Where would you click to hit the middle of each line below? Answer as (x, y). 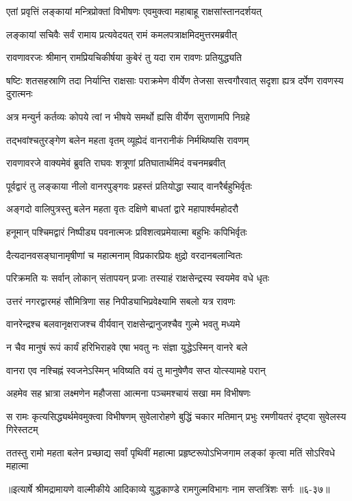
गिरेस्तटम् (22, 429)
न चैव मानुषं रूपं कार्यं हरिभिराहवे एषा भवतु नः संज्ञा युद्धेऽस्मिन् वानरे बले (127, 346)
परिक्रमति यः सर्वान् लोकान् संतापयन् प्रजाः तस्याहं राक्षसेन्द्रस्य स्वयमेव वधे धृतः (138, 278)
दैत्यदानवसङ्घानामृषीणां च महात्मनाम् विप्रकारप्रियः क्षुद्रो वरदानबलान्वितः (124, 255)
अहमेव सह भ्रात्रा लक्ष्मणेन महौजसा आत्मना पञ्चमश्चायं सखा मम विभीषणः (128, 393)
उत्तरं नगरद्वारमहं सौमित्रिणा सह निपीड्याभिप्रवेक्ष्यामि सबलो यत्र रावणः (121, 301)
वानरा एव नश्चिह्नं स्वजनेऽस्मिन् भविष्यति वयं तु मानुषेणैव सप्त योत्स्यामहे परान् (136, 370)
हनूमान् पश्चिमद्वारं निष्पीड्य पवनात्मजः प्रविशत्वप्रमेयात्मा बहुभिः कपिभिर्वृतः (127, 231)
